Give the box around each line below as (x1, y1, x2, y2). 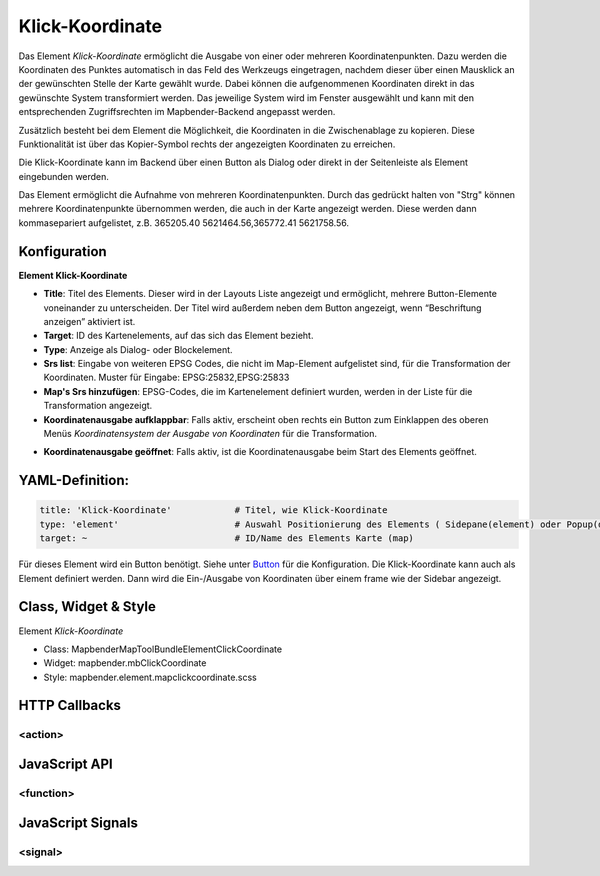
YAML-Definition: (18, 472, 130, 489)
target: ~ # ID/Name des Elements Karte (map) (39, 533, 415, 544)
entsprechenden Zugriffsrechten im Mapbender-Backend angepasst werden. (18, 106, 336, 118)
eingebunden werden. (18, 170, 110, 182)
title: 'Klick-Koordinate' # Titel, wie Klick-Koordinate (39, 505, 388, 516)
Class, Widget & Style (18, 598, 157, 615)
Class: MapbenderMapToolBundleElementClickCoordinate (43, 643, 283, 655)
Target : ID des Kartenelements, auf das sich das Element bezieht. (43, 330, 314, 342)
